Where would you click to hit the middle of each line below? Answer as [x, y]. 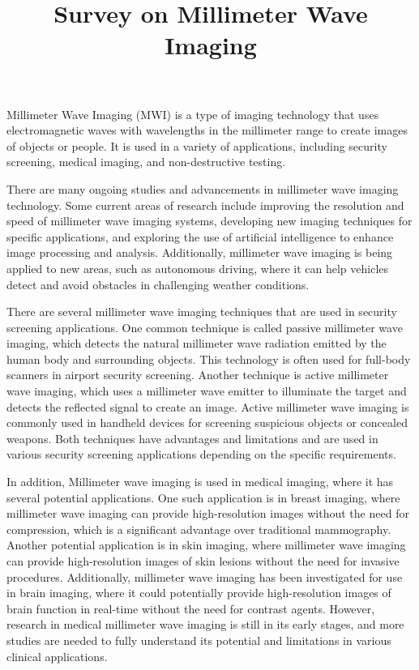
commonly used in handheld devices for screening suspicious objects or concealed [207, 422]
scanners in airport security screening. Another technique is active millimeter [198, 375]
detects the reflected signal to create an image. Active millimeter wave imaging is [208, 406]
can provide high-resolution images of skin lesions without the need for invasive [203, 561]
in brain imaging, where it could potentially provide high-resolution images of [199, 593]
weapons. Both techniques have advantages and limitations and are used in [192, 438]
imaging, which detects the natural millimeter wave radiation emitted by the [197, 343]
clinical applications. [57, 656]
